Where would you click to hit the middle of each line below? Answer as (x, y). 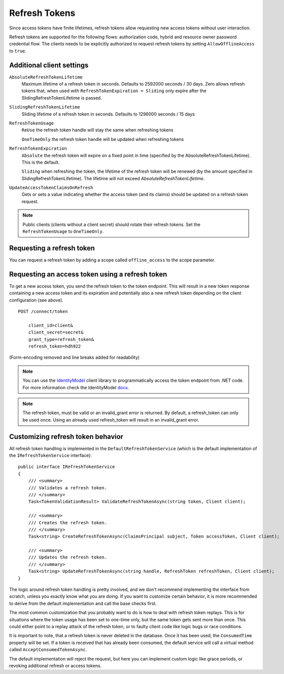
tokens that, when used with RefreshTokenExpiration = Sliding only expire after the (114, 91)
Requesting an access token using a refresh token (88, 274)
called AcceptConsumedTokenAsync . (48, 650)
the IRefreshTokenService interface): (50, 455)
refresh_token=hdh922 (55, 346)
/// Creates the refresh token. (68, 522)
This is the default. (40, 162)
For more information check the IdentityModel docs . (76, 387)
